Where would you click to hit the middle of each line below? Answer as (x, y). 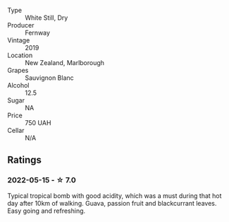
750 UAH (38, 123)
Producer (21, 25)
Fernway (38, 33)
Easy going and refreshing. (47, 211)
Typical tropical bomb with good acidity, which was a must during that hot (114, 195)
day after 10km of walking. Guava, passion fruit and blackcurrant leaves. (112, 203)
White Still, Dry (47, 18)
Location (20, 55)
